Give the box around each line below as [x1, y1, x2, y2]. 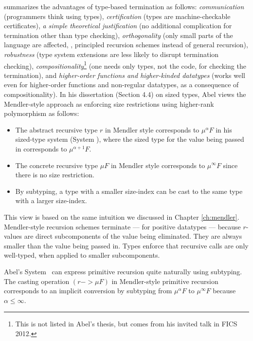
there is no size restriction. [15, 170, 94, 180]
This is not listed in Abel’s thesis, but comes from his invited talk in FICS [15, 319, 237, 329]
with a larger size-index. [15, 195, 87, 206]
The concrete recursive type [15, 160, 98, 170]
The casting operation [4, 276, 70, 286]
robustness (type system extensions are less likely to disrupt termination [4, 49, 219, 59]
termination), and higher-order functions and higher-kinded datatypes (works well [4, 70, 245, 80]
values [4, 231, 22, 241]
